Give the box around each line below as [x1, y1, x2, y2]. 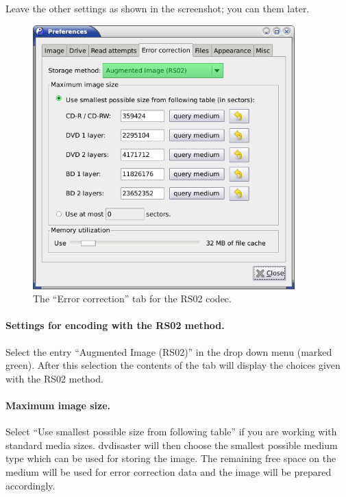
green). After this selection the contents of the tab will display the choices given [5, 358, 341, 372]
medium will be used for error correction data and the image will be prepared [5, 465, 332, 479]
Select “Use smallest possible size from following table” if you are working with [5, 424, 337, 439]
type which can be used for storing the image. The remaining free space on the [5, 451, 336, 465]
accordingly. [5, 478, 55, 492]
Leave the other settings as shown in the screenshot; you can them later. [5, 1, 310, 15]
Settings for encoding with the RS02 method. [5, 318, 225, 332]
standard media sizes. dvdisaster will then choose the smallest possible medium [5, 437, 338, 452]
